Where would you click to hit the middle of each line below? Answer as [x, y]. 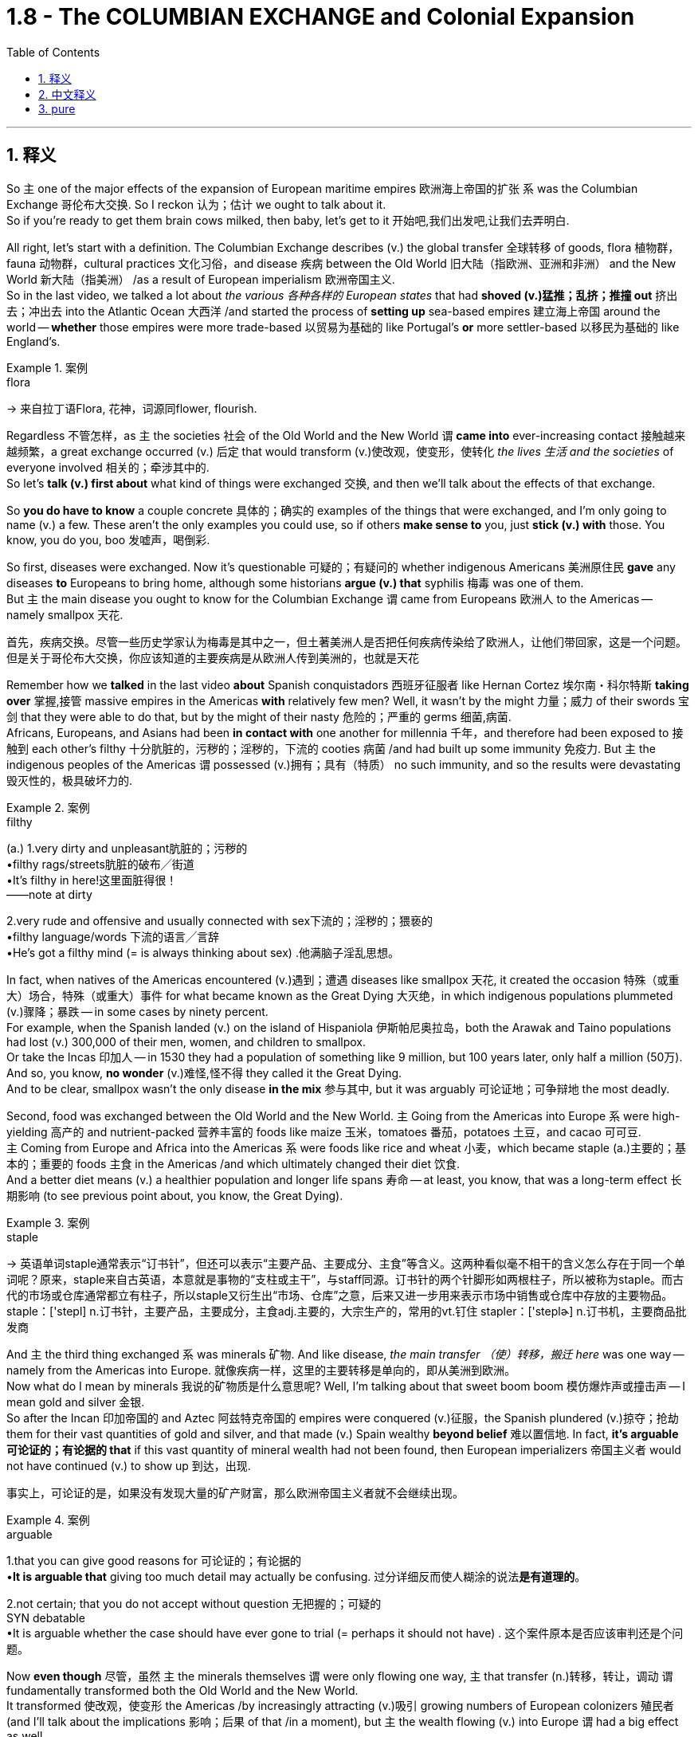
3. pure [57, 108]
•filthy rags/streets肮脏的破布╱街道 [100, 864]
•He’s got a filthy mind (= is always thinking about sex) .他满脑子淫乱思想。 [203, 952]
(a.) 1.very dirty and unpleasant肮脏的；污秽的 [127, 848]
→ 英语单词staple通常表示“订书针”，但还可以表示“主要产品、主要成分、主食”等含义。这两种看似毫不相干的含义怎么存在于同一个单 [346, 1263]
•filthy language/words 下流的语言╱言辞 [113, 936]
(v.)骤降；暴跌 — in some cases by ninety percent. [137, 1011]
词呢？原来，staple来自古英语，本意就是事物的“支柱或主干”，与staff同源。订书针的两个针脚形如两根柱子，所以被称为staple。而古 [345, 1279]
